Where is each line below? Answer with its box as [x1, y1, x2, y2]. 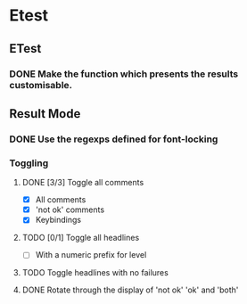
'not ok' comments [35, 204, 105, 215]
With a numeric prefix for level [35, 250, 147, 260]
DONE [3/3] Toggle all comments [21, 177, 144, 188]
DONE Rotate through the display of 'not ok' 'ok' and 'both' [21, 284, 239, 295]
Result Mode [9, 106, 81, 121]
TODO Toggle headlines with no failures [21, 267, 169, 278]
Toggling [9, 157, 49, 169]
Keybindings [35, 215, 82, 226]
